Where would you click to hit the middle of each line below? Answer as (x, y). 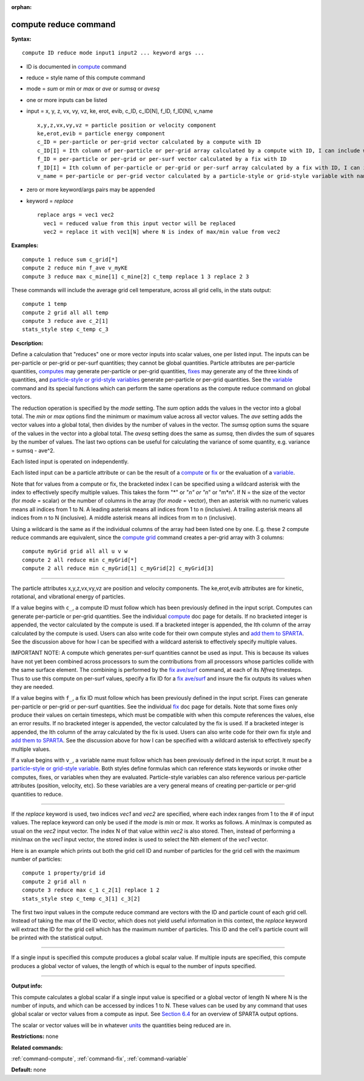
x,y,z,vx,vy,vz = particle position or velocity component (127, 125)
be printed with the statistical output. (57, 938)
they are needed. (32, 686)
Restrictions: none (35, 1036)
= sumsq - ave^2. (33, 450)
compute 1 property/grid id (64, 873)
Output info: (27, 986)
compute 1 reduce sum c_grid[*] (70, 259)
